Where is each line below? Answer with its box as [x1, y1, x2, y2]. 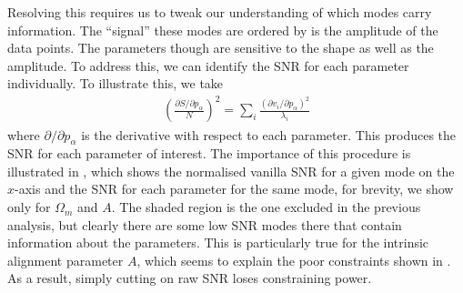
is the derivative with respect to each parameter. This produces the [81, 125, 457, 144]
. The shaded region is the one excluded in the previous [111, 197, 421, 217]
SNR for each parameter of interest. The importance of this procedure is [7, 144, 411, 163]
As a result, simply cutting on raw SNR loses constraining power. [7, 268, 372, 288]
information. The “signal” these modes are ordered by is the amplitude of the [7, 20, 438, 39]
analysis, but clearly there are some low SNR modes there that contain [7, 215, 402, 234]
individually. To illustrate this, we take [7, 74, 224, 93]
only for [7, 197, 51, 217]
